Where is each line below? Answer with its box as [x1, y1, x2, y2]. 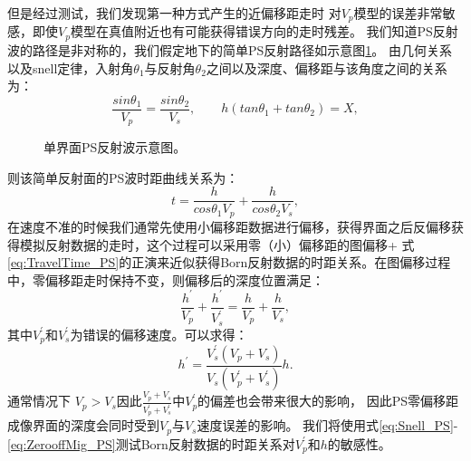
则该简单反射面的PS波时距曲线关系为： [7, 168, 239, 187]
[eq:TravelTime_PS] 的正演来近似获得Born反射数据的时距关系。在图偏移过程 [7, 253, 451, 272]
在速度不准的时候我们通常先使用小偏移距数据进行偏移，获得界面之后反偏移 [7, 216, 451, 235]
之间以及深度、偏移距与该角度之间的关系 [206, 58, 447, 77]
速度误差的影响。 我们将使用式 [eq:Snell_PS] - [197, 416, 458, 435]
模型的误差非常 [353, 4, 443, 22]
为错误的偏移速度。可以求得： [70, 324, 248, 343]
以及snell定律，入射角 [7, 58, 134, 77]
